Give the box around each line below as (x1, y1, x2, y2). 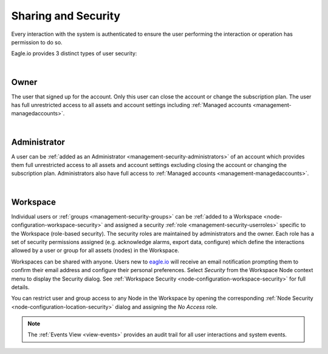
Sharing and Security (11, 9, 121, 22)
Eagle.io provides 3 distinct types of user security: (11, 50, 137, 57)
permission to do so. (11, 38, 63, 46)
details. (11, 283, 30, 291)
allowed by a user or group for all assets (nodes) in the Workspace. (11, 247, 179, 254)
